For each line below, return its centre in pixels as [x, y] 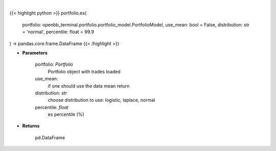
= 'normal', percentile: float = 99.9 [58, 32]
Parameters [35, 53]
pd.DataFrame [50, 137]
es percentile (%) [66, 114]
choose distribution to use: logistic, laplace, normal [101, 100]
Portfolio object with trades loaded [84, 71]
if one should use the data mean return [89, 86]
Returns [31, 126]
